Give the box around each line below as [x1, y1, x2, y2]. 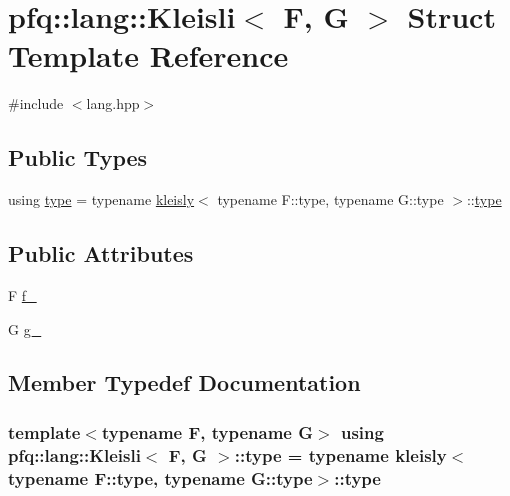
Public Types [8, 142, 148, 173]
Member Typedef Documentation [8, 367, 361, 398]
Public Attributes [8, 238, 194, 269]
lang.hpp [86, 93, 140, 114]
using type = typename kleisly [8, 189, 195, 210]
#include [8, 93, 64, 114]
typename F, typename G [101, 419, 314, 444]
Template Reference [8, 35, 289, 76]
